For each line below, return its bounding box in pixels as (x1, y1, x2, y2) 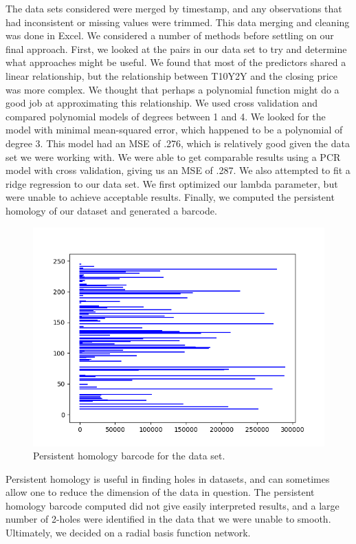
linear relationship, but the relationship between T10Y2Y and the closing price (5, 68, 338, 83)
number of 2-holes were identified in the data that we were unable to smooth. (5, 512, 331, 526)
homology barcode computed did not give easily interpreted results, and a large (5, 498, 340, 512)
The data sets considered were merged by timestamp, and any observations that (5, 1, 342, 15)
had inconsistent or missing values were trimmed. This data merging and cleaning (5, 14, 350, 29)
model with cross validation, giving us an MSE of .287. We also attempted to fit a (5, 163, 351, 177)
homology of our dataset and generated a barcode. (5, 203, 217, 217)
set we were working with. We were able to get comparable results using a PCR (5, 149, 341, 164)
